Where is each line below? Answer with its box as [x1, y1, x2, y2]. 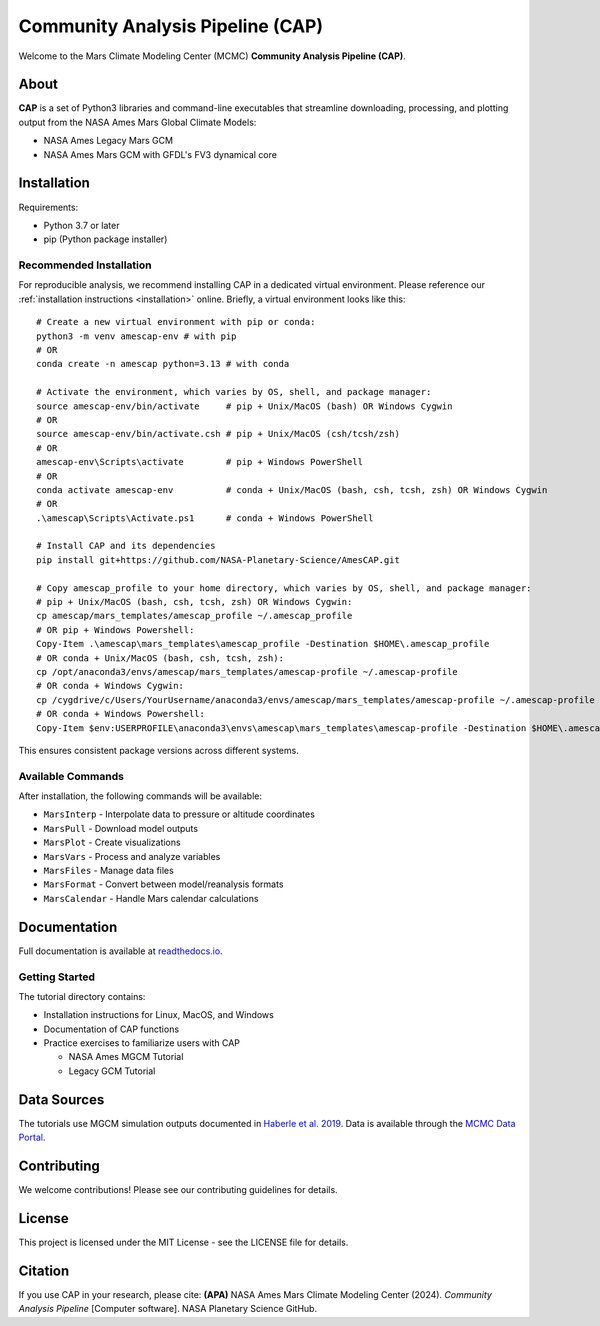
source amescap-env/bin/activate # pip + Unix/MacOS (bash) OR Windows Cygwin [36, 400, 453, 412]
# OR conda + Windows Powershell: [36, 708, 205, 720]
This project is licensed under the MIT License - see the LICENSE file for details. [18, 1236, 349, 1248]
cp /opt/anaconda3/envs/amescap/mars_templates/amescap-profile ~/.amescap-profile [36, 666, 459, 677]
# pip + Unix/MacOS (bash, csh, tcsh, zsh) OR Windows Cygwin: [36, 596, 353, 608]
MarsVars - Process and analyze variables [43, 850, 221, 862]
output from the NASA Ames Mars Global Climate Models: [18, 116, 257, 128]
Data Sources [18, 1091, 105, 1108]
